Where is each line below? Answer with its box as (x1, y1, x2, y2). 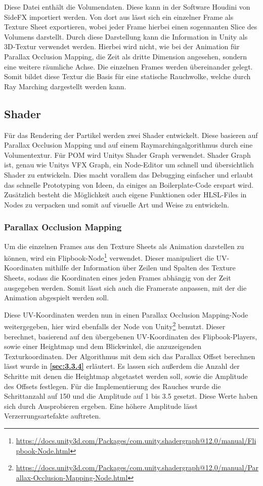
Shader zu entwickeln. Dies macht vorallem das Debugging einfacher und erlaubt (4, 169, 253, 180)
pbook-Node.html (16, 445, 70, 456)
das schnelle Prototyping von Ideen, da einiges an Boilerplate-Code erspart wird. (4, 179, 254, 190)
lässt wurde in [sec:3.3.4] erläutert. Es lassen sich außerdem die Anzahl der (4, 361, 240, 371)
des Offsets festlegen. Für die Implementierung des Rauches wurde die (4, 380, 221, 391)
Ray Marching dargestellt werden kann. (4, 81, 126, 91)
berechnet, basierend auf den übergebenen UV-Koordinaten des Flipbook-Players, (4, 331, 257, 341)
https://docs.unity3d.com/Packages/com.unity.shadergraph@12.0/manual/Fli (16, 435, 256, 445)
